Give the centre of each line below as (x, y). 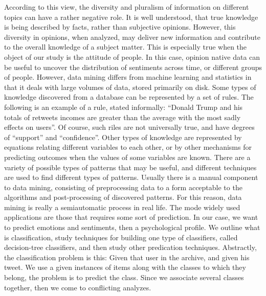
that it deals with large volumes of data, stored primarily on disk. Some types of (130, 87)
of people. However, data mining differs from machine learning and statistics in (128, 77)
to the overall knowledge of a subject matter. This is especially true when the (126, 47)
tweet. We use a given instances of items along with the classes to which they (125, 267)
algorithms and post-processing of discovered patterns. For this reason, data (123, 197)
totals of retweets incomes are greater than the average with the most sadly (123, 117)
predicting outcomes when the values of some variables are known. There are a (127, 157)
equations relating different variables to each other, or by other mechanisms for (128, 147)
